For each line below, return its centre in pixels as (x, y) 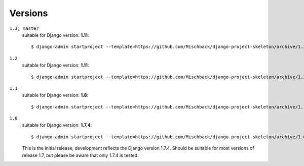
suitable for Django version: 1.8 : (55, 95)
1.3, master (24, 28)
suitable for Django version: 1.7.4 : (57, 125)
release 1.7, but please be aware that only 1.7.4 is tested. (80, 155)
